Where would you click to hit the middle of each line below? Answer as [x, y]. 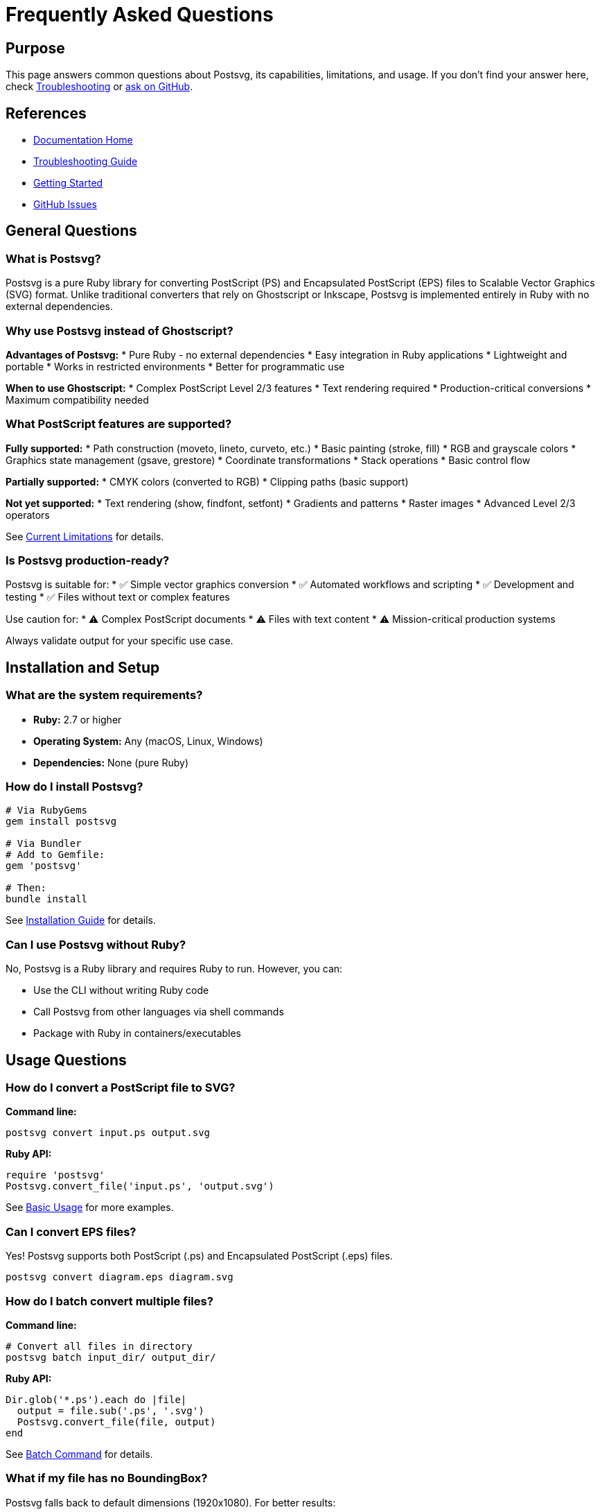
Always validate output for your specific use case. [120, 641]
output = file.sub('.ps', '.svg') [111, 1410]
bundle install [47, 899]
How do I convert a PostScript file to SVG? [121, 1088]
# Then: [26, 888]
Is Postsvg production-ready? [88, 561]
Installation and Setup [83, 667]
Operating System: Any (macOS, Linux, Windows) [148, 741]
